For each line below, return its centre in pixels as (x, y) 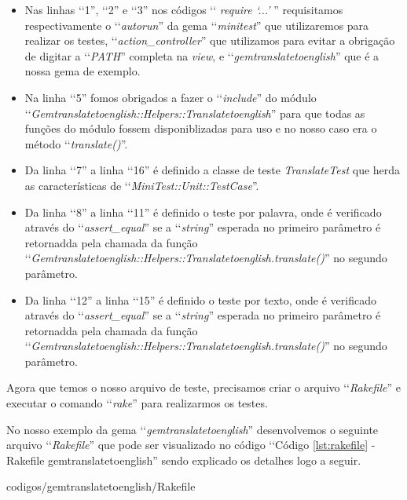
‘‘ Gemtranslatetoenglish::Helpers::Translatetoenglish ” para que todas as (195, 113)
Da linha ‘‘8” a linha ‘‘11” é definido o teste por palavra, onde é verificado (203, 212)
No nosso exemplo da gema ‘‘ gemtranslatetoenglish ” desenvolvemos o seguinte (192, 429)
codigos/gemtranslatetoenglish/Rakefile (101, 486)
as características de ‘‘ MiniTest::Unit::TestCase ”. (142, 185)
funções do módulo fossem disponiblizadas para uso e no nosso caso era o (201, 128)
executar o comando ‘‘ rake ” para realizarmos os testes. (137, 403)
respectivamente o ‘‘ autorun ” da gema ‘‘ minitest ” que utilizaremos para (197, 25)
